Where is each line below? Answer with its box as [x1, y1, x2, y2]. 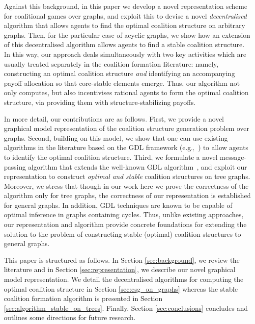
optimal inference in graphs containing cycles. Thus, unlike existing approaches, [4, 209, 244, 220]
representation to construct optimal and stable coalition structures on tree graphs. [4, 171, 250, 181]
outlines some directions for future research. [4, 312, 136, 323]
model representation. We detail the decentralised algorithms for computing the [4, 274, 244, 284]
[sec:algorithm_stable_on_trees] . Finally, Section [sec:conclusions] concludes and [4, 302, 248, 313]
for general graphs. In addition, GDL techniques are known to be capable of [4, 199, 232, 210]
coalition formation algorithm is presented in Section [4, 293, 163, 303]
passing [4, 161, 26, 172]
